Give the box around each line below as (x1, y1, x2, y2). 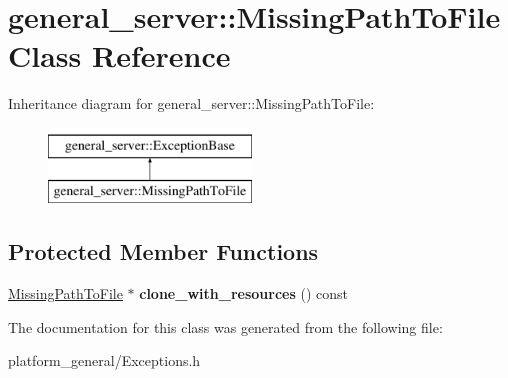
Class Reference (8, 35, 231, 76)
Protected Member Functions (8, 236, 319, 267)
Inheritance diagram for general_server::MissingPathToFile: (8, 93, 375, 114)
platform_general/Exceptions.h (8, 350, 201, 371)
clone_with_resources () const (139, 283, 348, 304)
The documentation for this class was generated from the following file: (8, 316, 443, 337)
